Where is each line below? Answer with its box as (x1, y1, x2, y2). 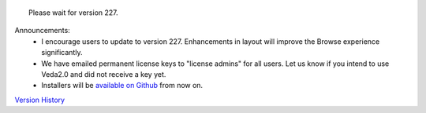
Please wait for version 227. (28, 8, 118, 17)
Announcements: (14, 26, 70, 35)
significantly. (41, 48, 83, 57)
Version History (14, 95, 65, 104)
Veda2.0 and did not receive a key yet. (41, 69, 166, 78)
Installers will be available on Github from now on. (41, 81, 204, 90)
